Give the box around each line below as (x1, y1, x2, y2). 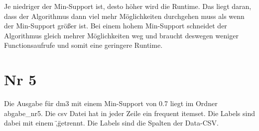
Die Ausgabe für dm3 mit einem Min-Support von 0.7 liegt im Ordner (4, 98, 218, 109)
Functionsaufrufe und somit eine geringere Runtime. (4, 40, 163, 50)
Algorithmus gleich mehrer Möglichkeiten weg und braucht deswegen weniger (4, 30, 239, 40)
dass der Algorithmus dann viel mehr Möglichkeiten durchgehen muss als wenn (4, 10, 245, 21)
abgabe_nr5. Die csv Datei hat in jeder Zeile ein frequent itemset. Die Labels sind (4, 108, 256, 118)
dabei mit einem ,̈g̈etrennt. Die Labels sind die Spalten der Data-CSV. (4, 118, 219, 128)
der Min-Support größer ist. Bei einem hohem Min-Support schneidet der (4, 20, 227, 31)
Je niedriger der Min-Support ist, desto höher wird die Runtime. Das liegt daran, (4, 1, 252, 11)
